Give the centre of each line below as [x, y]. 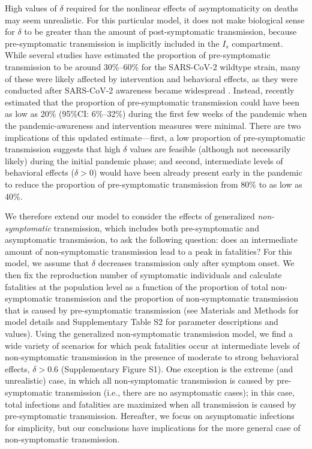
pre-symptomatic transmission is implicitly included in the [112, 43]
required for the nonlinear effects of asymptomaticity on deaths [182, 8]
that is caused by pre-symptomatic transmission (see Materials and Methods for [152, 310]
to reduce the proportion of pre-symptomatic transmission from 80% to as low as [154, 184]
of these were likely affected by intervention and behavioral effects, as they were [151, 78]
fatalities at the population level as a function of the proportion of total [136, 286]
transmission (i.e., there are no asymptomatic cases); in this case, [175, 392]
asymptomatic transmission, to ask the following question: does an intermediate [151, 239]
